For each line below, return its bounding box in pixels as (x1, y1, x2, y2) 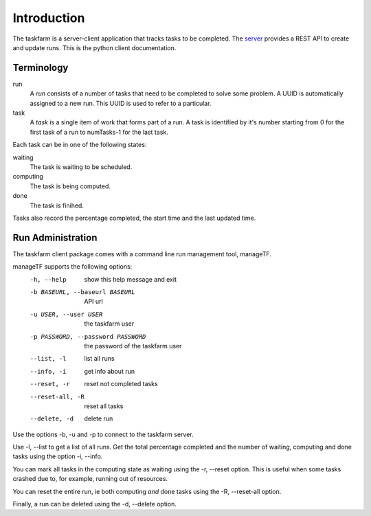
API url (84, 298, 103, 306)
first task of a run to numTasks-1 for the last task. (30, 128, 168, 136)
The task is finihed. (30, 201, 84, 210)
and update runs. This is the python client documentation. (12, 43, 177, 52)
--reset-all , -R (30, 392, 85, 401)
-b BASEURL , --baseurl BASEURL (30, 289, 135, 295)
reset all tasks (84, 402, 124, 410)
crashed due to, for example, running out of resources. (12, 475, 168, 483)
